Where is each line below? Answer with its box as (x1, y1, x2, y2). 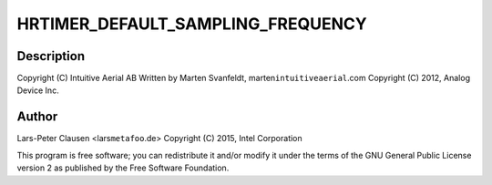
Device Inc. (16, 85, 59, 96)
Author (16, 109, 58, 125)
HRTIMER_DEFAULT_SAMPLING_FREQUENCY (16, 14, 368, 34)
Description (16, 48, 86, 64)
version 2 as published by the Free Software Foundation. (16, 162, 230, 173)
